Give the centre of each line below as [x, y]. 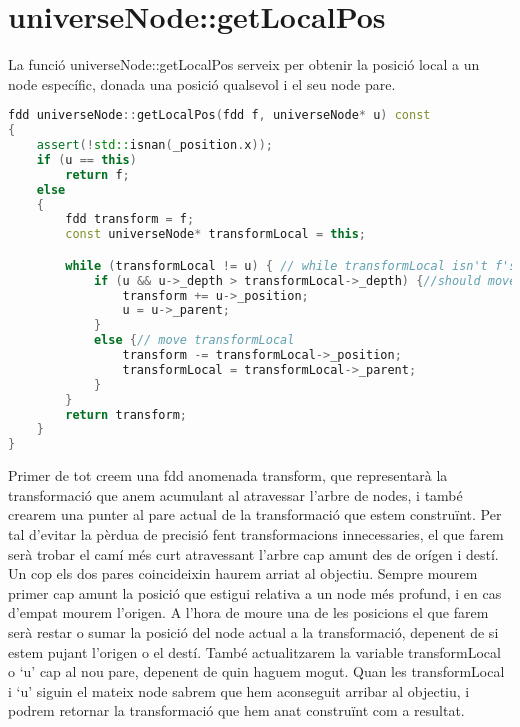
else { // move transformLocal [194, 340]
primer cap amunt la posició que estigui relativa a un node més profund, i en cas [255, 592]
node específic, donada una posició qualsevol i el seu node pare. [202, 83]
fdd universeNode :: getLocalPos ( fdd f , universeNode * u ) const [219, 115]
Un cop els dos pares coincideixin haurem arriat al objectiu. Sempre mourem [243, 573]
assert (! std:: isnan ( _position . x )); [154, 145]
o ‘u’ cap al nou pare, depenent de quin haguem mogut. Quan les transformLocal [256, 671]
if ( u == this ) [86, 159]
